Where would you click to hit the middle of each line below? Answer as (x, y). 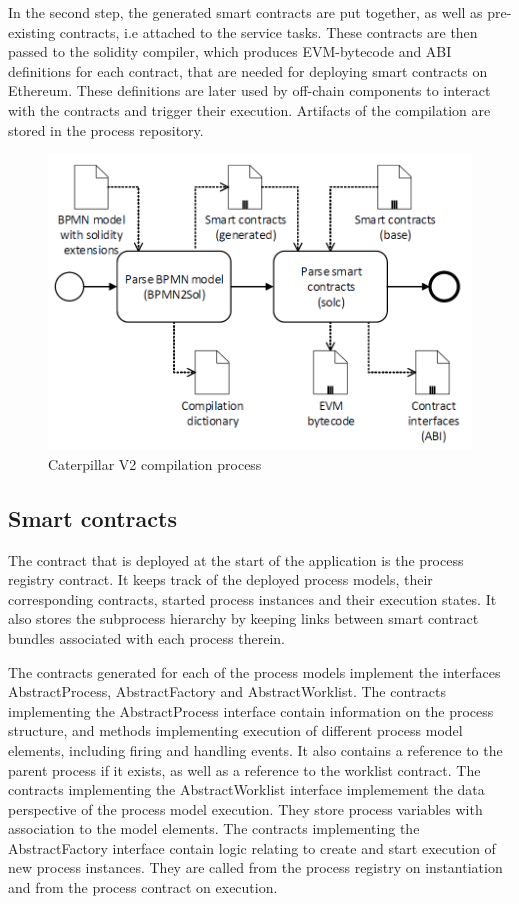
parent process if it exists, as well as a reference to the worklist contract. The (244, 769)
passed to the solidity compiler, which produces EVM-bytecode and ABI (230, 51)
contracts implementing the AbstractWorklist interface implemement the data (246, 789)
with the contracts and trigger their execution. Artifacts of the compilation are (249, 109)
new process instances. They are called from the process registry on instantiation (255, 867)
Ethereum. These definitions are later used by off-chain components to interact (249, 90)
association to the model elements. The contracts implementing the (214, 828)
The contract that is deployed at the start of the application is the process (236, 559)
